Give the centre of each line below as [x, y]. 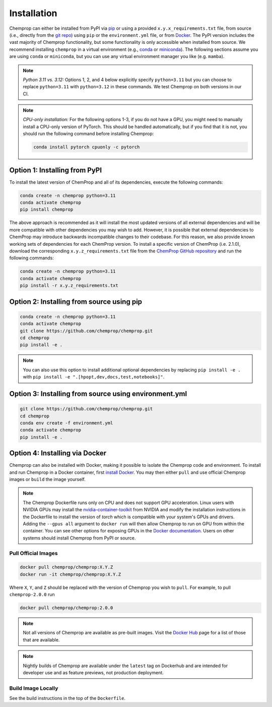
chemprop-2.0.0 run [32, 594]
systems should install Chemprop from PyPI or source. [79, 538]
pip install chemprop [47, 210]
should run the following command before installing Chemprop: [88, 134]
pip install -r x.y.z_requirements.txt [69, 286]
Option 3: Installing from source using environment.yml [98, 394]
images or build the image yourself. [47, 479]
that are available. [41, 640]
